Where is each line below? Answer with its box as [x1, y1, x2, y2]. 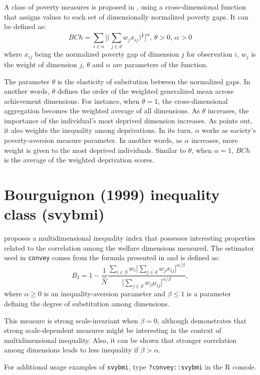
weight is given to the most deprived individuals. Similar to [4, 144, 186, 155]
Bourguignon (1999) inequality [4, 184, 220, 205]
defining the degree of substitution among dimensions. [4, 298, 170, 309]
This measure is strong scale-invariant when [4, 315, 138, 325]
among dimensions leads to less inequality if [4, 344, 138, 355]
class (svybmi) [4, 204, 105, 224]
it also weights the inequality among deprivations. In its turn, [4, 125, 193, 135]
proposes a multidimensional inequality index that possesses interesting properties [4, 233, 255, 243]
